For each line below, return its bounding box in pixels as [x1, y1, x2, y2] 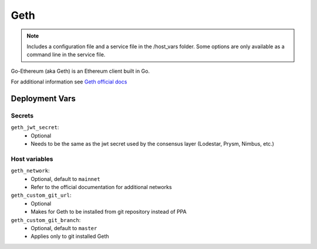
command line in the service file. [26, 51, 106, 58]
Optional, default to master [31, 224, 97, 231]
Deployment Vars [11, 93, 76, 103]
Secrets [11, 112, 34, 120]
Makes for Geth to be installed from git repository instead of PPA [31, 208, 187, 216]
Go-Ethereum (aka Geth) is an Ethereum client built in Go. [11, 68, 150, 75]
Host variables [11, 154, 53, 163]
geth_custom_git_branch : [11, 216, 81, 223]
